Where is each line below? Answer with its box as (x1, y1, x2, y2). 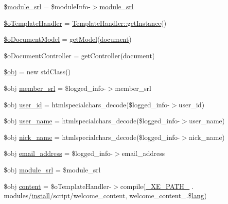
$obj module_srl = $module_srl (4, 164, 101, 174)
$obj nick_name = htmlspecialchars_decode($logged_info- (4, 132, 180, 142)
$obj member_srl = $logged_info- (4, 83, 106, 93)
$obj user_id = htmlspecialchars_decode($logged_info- (4, 99, 170, 109)
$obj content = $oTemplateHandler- (4, 181, 111, 191)
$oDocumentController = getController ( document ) (4, 50, 155, 60)
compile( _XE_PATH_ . (120, 181, 194, 191)
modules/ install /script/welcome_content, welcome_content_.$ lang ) (4, 190, 207, 201)
